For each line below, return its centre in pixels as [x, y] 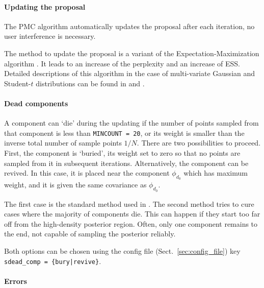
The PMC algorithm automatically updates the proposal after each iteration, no [129, 26]
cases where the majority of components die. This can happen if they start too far [132, 214]
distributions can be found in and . [90, 83]
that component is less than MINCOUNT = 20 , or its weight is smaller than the [124, 133]
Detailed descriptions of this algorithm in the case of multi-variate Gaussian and [130, 73]
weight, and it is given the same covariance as [75, 185]
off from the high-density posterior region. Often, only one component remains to [131, 223]
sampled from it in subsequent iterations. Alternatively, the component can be [126, 163]
